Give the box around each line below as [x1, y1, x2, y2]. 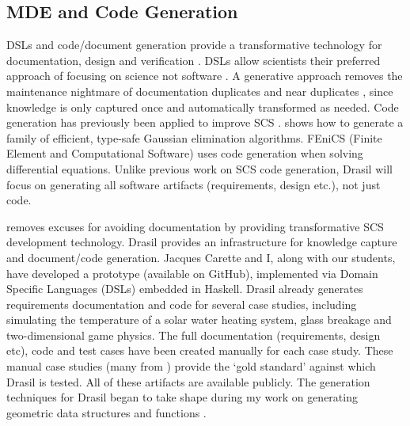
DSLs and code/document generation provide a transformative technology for [6, 36, 382, 53]
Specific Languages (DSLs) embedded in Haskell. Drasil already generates [6, 280, 363, 297]
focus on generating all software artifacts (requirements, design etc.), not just [6, 176, 381, 192]
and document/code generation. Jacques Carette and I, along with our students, [6, 249, 396, 265]
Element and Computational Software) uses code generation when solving [6, 145, 363, 162]
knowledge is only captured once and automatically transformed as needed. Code [6, 98, 399, 115]
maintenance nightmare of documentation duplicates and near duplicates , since [6, 82, 393, 99]
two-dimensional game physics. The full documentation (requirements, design [6, 326, 381, 343]
